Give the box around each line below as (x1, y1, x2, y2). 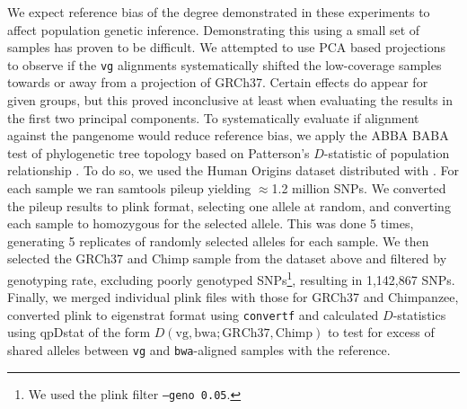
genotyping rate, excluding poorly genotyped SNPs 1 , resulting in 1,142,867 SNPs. (7, 267, 455, 289)
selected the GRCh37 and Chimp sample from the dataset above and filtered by (7, 249, 447, 268)
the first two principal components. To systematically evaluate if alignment (7, 108, 419, 127)
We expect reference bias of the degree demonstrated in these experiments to (7, 3, 430, 21)
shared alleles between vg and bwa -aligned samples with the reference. (7, 341, 391, 360)
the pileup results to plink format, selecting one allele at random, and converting (7, 196, 451, 215)
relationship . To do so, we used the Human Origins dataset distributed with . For (7, 161, 459, 180)
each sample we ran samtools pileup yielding (7, 179, 251, 197)
